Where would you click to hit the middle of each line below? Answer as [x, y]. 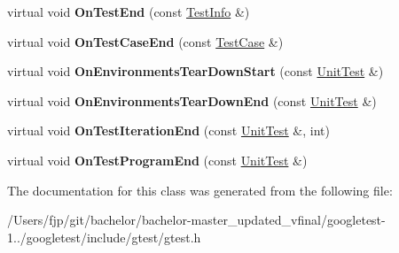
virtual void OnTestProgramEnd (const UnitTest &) [157, 160]
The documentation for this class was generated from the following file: [200, 190]
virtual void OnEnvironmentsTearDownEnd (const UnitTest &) [192, 100]
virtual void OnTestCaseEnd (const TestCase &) [145, 41]
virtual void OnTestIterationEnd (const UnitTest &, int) [168, 130]
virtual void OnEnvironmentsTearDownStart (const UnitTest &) [196, 71]
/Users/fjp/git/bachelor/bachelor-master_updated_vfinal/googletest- [196, 220]
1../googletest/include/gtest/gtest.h [104, 237]
